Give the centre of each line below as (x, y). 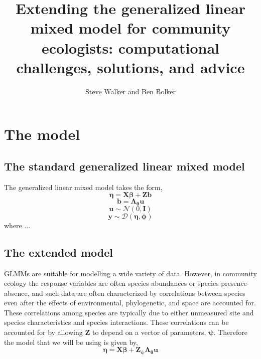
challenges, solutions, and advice (130, 67)
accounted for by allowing (43, 332)
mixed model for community (130, 28)
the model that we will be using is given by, (71, 342)
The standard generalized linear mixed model (124, 166)
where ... (17, 225)
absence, (17, 293)
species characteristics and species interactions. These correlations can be (116, 322)
